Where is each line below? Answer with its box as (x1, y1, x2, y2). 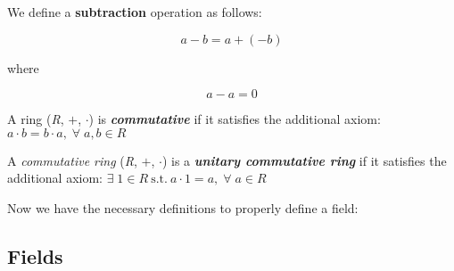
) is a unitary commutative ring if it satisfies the (161, 151, 447, 169)
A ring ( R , (7, 110, 64, 128)
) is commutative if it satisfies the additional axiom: (88, 110, 381, 128)
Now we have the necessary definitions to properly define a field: (7, 198, 359, 217)
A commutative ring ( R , (7, 151, 137, 169)
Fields (7, 242, 63, 269)
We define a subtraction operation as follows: (7, 3, 262, 21)
